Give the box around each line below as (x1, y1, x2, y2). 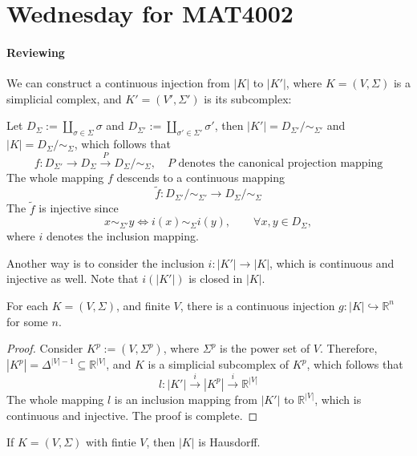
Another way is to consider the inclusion (6, 254, 204, 271)
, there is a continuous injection (180, 297, 335, 313)
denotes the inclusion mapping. (46, 228, 199, 244)
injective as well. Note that (6, 270, 139, 287)
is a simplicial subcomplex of (148, 356, 289, 373)
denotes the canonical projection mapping (178, 157, 383, 169)
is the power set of (220, 340, 310, 357)
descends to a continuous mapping (116, 168, 285, 185)
